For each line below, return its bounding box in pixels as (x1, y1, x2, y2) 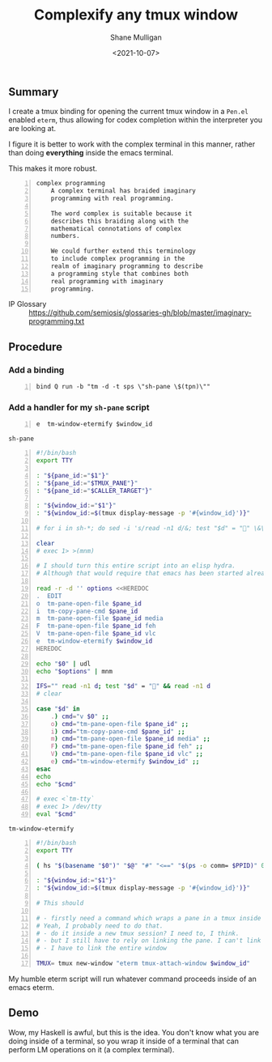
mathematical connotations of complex (50, 224, 182, 232)
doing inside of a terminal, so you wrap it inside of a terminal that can (8, 1036, 239, 1046)
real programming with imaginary (50, 277, 164, 285)
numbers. (50, 232, 80, 240)
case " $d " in (36, 704, 80, 713)
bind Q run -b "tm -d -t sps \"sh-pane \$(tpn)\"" (36, 383, 210, 391)
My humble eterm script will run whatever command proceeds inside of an (8, 974, 257, 983)
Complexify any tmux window (33, 6, 239, 24)
